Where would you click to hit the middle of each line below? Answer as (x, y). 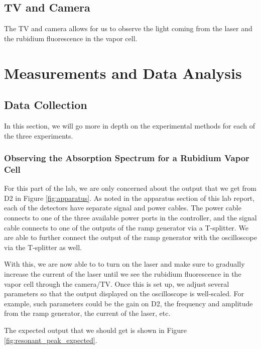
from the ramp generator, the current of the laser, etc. (87, 313)
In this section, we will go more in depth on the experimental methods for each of (130, 125)
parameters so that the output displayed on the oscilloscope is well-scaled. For (124, 294)
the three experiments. (39, 135)
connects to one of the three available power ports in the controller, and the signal (130, 218)
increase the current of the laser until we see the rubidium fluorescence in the (123, 274)
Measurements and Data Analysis (123, 73)
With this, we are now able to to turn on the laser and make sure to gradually (124, 264)
